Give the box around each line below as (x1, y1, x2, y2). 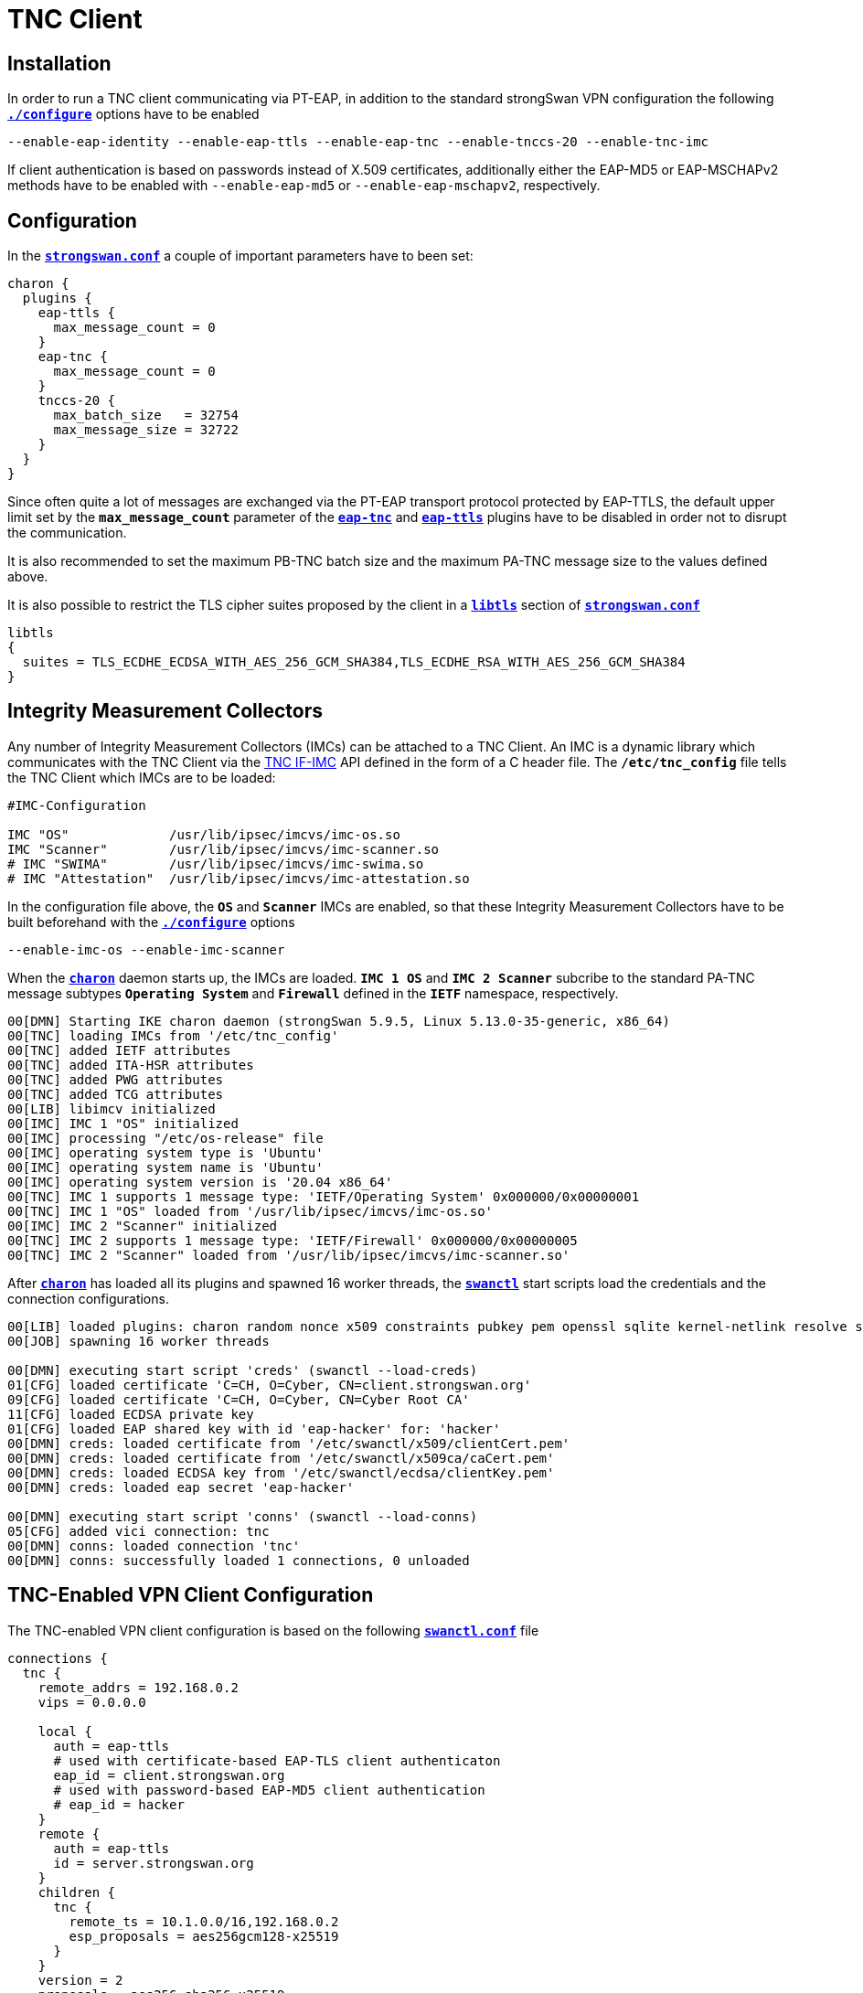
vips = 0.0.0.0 (37, 1694, 146, 1710)
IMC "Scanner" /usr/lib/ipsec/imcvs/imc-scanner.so (7, 841, 440, 857)
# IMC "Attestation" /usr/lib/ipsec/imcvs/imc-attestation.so (7, 870, 470, 886)
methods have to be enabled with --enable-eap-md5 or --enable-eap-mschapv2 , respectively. (7, 177, 601, 194)
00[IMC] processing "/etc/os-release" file (7, 1130, 324, 1146)
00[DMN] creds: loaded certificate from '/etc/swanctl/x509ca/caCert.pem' (7, 1450, 555, 1465)
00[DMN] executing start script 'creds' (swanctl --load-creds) (7, 1362, 478, 1378)
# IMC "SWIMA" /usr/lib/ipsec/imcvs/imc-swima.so (7, 856, 424, 871)
